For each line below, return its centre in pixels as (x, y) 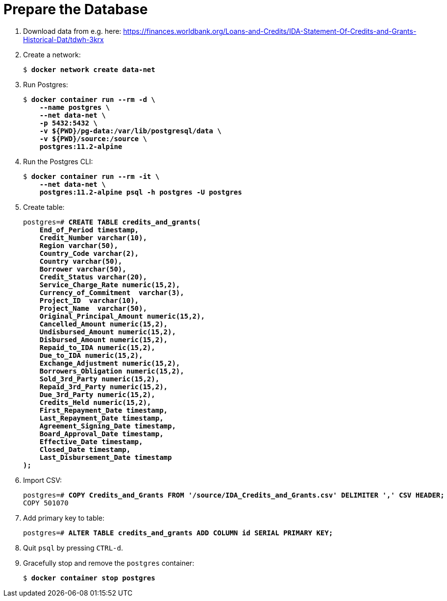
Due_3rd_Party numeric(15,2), (97, 394)
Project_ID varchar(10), (89, 300)
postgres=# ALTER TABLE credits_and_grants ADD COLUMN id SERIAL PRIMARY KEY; (178, 533)
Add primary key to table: (64, 518)
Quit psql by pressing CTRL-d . (73, 548)
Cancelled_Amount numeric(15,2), (104, 324)
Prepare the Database (76, 9)
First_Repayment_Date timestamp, (104, 410)
